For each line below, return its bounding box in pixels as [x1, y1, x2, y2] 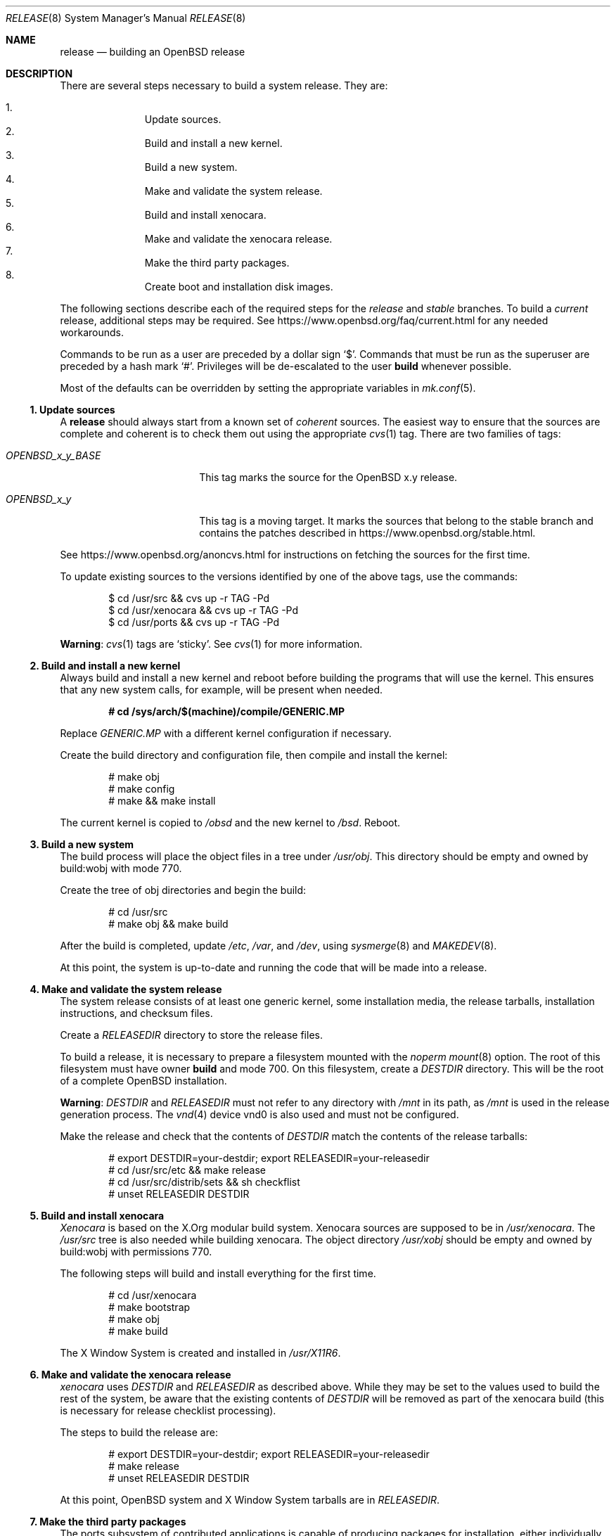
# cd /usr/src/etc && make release [108, 1164, 266, 1176]
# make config [108, 783, 175, 795]
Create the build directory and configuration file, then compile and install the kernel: [60, 749, 448, 761]
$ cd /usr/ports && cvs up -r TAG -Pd [108, 616, 280, 628]
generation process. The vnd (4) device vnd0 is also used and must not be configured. [60, 1108, 459, 1120]
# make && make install [108, 795, 216, 807]
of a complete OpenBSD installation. [60, 1075, 227, 1087]
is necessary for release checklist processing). [60, 1404, 276, 1416]
